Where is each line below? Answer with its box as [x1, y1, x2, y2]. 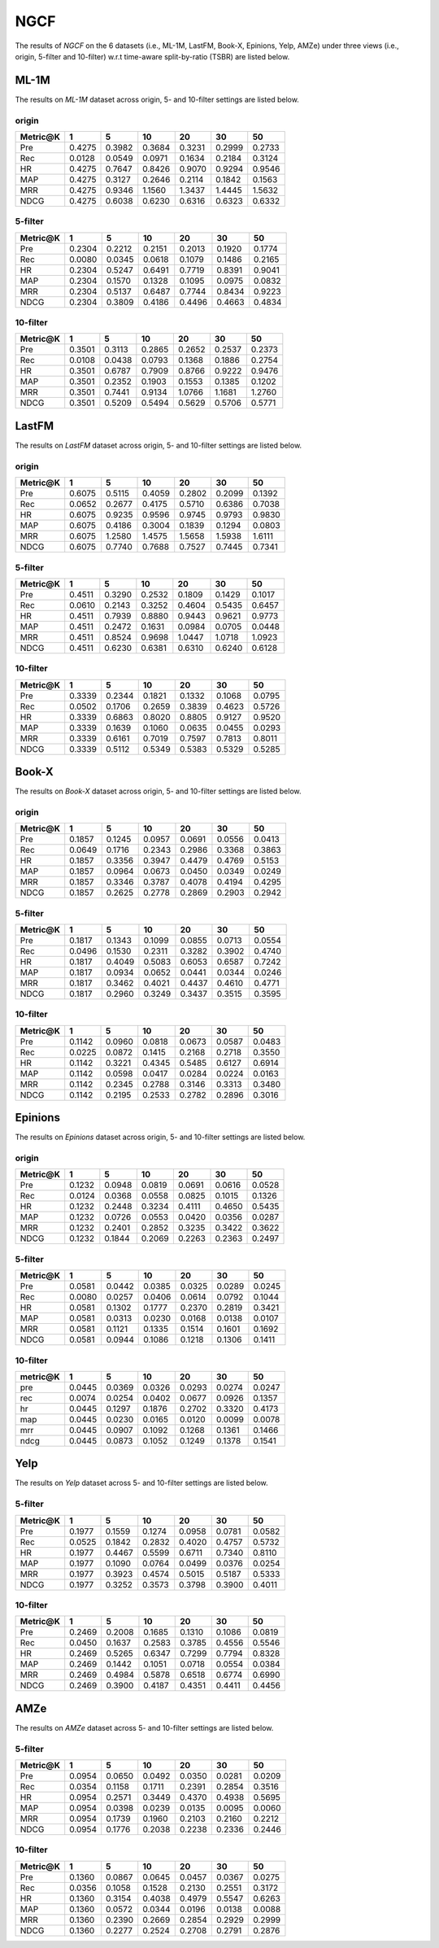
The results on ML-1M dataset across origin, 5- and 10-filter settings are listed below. [15, 94, 300, 104]
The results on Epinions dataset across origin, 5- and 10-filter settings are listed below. [15, 1132, 306, 1142]
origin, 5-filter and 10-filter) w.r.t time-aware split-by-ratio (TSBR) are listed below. [15, 51, 290, 61]
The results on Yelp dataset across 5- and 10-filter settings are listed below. [15, 1478, 268, 1488]
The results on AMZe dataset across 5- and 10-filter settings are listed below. [15, 1723, 274, 1732]
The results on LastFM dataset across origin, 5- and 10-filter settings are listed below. [15, 440, 302, 450]
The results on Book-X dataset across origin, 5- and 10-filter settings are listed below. [15, 786, 302, 797]
